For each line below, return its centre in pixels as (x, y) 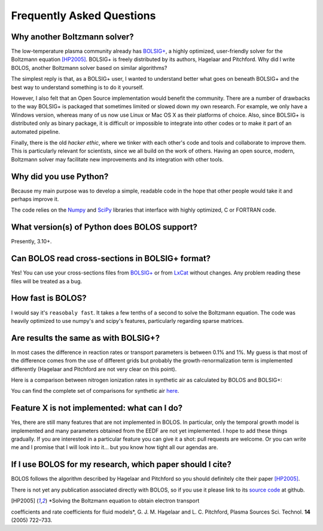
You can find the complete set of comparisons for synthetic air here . (95, 391)
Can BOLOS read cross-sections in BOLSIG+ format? (111, 259)
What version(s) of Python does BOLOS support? (104, 227)
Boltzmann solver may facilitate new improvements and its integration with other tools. (117, 159)
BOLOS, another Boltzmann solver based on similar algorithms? (89, 68)
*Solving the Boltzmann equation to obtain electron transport (124, 501)
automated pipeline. (36, 132)
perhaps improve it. (35, 199)
